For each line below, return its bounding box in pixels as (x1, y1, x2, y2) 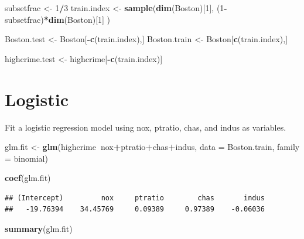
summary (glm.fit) (5, 223, 73, 235)
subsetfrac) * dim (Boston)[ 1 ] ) (5, 13, 111, 25)
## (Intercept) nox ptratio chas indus (5, 193, 265, 202)
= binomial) (5, 152, 48, 164)
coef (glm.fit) (5, 172, 51, 184)
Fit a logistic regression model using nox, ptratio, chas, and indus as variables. (5, 121, 286, 133)
